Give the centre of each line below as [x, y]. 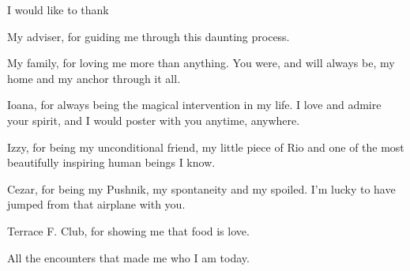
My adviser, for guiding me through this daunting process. [149, 36]
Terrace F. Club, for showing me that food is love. [128, 230]
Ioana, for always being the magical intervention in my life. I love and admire [194, 105]
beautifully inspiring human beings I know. [111, 162]
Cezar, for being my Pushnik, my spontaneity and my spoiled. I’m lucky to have [201, 188]
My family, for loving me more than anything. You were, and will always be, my [201, 63]
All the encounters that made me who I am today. [128, 257]
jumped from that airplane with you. [96, 204]
